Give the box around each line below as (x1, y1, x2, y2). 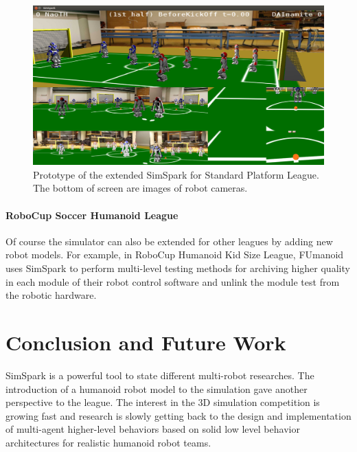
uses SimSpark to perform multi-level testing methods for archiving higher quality (5, 261, 350, 275)
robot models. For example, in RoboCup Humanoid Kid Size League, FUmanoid (5, 247, 344, 262)
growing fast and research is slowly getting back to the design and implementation (5, 408, 352, 422)
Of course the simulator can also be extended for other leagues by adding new (5, 234, 333, 248)
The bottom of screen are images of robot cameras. (33, 181, 248, 195)
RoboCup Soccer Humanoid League (5, 207, 178, 222)
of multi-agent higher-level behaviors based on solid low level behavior (5, 422, 300, 436)
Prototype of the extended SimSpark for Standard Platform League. (33, 167, 319, 181)
